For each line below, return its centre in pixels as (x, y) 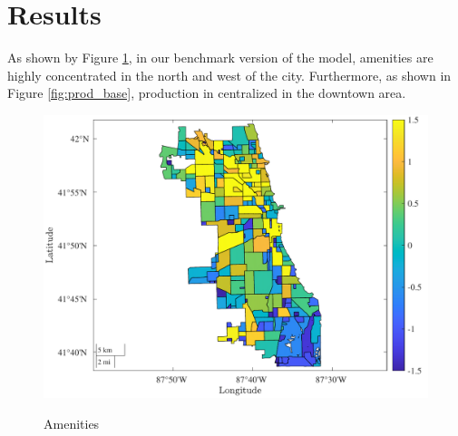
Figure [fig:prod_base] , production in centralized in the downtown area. (207, 93)
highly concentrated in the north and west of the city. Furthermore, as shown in (229, 75)
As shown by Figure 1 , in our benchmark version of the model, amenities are (220, 58)
